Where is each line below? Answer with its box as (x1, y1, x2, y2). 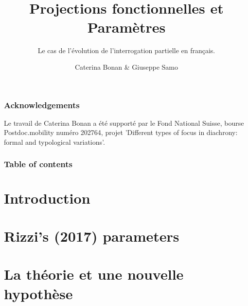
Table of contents (4, 157, 72, 170)
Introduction (4, 188, 90, 208)
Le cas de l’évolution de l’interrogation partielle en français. (37, 45, 215, 56)
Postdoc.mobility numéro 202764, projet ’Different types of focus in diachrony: (4, 127, 238, 137)
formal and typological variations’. (4, 136, 105, 147)
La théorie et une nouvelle (4, 264, 184, 284)
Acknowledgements (4, 98, 80, 111)
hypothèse (4, 283, 73, 303)
